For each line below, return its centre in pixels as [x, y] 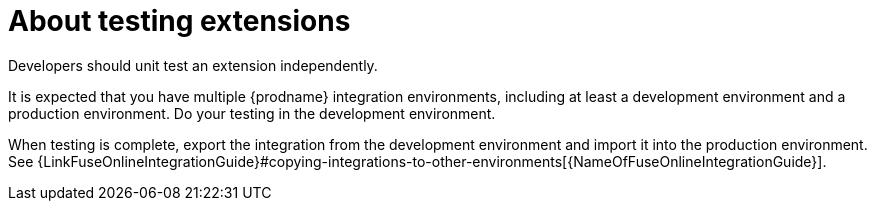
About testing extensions [179, 21]
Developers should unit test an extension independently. [193, 65]
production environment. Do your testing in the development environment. [252, 113]
